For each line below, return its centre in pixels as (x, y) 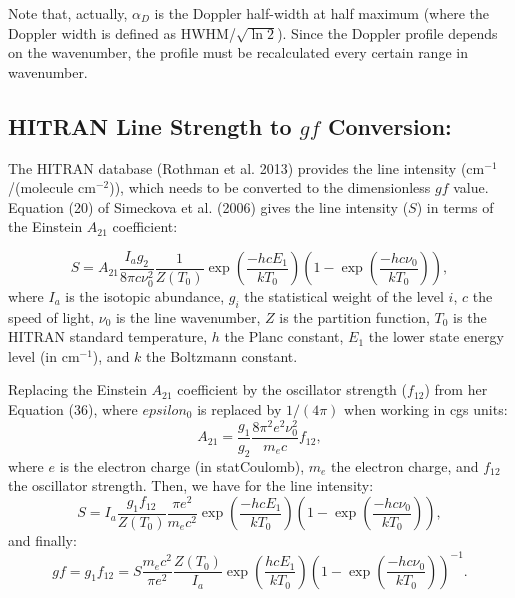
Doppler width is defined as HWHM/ (122, 32)
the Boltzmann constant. (222, 355)
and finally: (42, 540)
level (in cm (44, 355)
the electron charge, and (405, 465)
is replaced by (239, 409)
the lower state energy (436, 336)
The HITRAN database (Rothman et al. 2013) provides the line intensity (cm (246, 167)
